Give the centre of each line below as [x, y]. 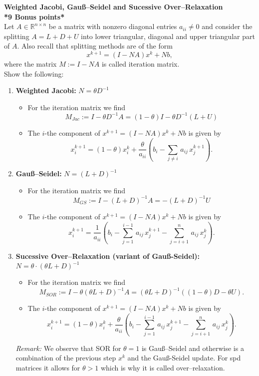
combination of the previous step [66, 358]
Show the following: [34, 73]
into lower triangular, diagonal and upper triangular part [168, 36]
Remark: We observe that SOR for [68, 348]
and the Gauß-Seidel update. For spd [184, 358]
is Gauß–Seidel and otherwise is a [193, 348]
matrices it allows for [48, 367]
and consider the [227, 26]
